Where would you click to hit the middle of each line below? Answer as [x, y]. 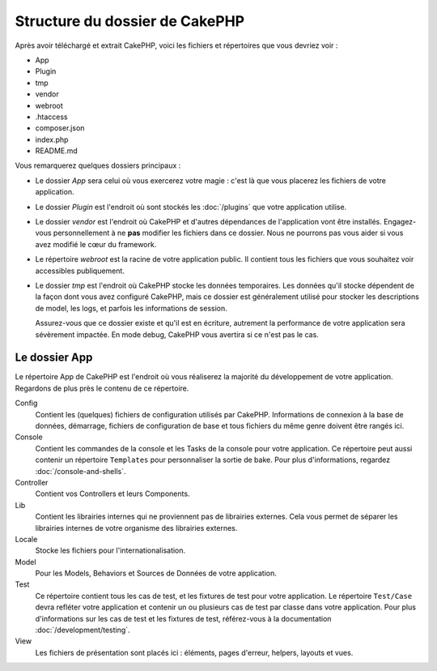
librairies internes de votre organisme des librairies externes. [136, 528]
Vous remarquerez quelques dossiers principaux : [98, 165]
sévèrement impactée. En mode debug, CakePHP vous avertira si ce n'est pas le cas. [177, 334]
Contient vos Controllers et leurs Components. [112, 494]
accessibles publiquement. [80, 271]
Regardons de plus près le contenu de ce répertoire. [102, 388]
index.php [52, 139]
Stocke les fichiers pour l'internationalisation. [110, 550]
